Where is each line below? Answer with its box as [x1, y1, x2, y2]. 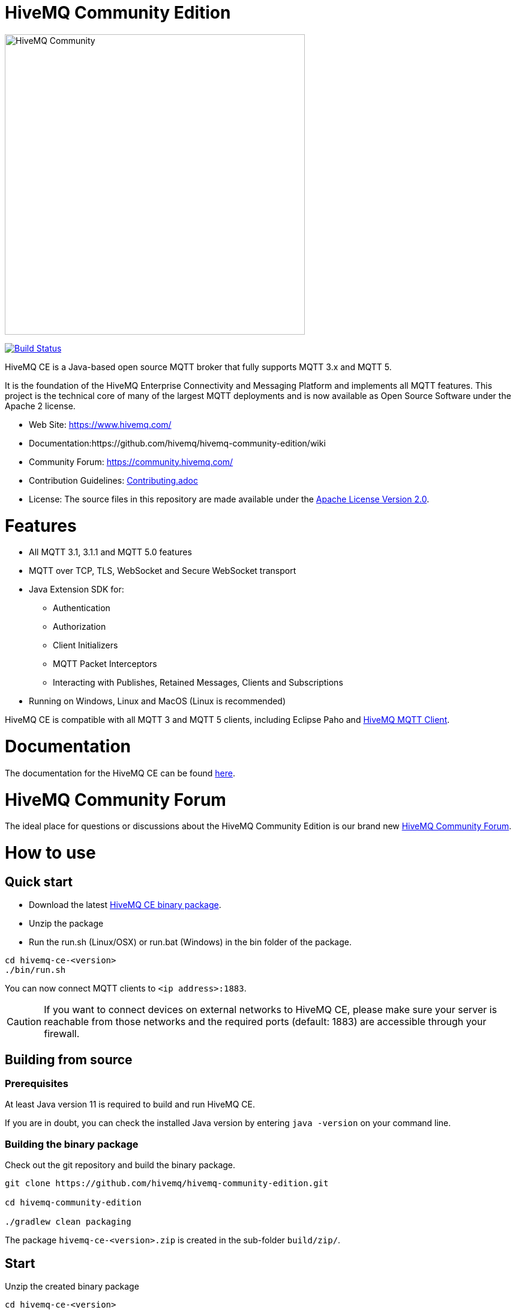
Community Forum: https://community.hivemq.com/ [29, 456, 233, 467]
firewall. [44, 1028, 80, 1040]
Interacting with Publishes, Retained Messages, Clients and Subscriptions [53, 677, 343, 688]
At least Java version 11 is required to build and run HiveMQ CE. [5, 1099, 256, 1110]
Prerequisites [5, 1077, 68, 1090]
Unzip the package [29, 918, 104, 929]
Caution [7, 1016, 42, 1028]
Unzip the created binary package [5, 1281, 139, 1291]
